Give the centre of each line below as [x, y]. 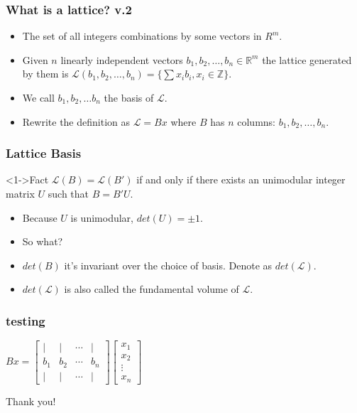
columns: [256, 121]
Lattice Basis [44, 153]
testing [26, 320]
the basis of [129, 97]
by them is [45, 74]
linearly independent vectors [122, 59]
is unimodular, [102, 217]
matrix [20, 193]
